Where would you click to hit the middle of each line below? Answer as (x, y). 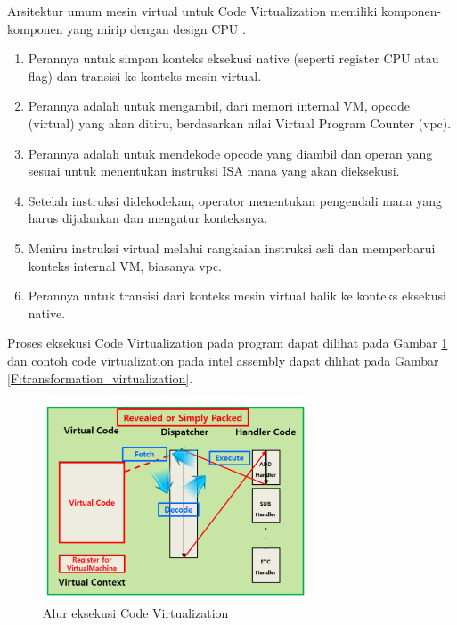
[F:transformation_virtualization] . (100, 378)
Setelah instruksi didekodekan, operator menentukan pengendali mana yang (235, 200)
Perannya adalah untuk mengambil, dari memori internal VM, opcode (219, 106)
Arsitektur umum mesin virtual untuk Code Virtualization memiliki (192, 11)
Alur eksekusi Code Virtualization (136, 612)
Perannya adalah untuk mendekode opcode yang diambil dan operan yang (230, 153)
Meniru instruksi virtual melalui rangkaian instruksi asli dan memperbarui (232, 247)
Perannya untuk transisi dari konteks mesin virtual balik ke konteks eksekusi (237, 296)
